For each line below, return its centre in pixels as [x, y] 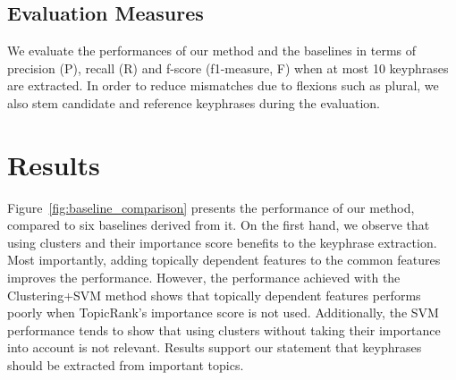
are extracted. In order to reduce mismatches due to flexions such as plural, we [223, 85]
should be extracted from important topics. [126, 365]
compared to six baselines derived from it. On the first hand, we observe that [219, 225]
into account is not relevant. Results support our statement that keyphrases [215, 347]
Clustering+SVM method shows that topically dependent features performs [214, 295]
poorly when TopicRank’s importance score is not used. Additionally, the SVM [223, 312]
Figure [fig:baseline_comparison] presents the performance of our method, [211, 207]
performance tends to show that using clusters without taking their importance [224, 329]
